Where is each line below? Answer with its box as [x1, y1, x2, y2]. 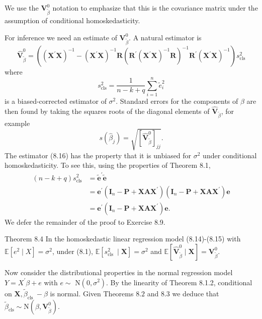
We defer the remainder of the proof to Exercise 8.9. [5, 216, 165, 227]
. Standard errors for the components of [116, 95, 238, 106]
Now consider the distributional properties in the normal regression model [5, 267, 233, 277]
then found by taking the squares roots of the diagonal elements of [5, 105, 210, 116]
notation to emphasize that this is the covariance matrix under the [52, 3, 258, 13]
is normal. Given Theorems [50, 288, 134, 298]
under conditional [203, 150, 257, 160]
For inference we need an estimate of [5, 32, 117, 42]
